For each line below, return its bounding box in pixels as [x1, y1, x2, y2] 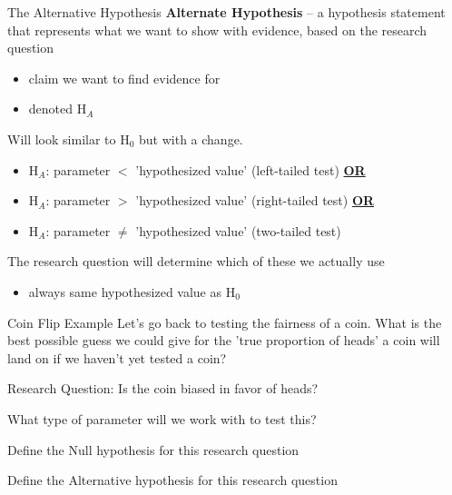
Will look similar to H [7, 129, 130, 148]
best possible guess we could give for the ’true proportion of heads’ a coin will [7, 331, 440, 350]
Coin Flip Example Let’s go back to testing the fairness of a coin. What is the [7, 312, 442, 332]
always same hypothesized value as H [28, 282, 236, 301]
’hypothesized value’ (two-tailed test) [135, 221, 341, 240]
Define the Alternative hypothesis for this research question [7, 470, 338, 490]
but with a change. [139, 129, 243, 148]
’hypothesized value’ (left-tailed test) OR [135, 160, 366, 179]
